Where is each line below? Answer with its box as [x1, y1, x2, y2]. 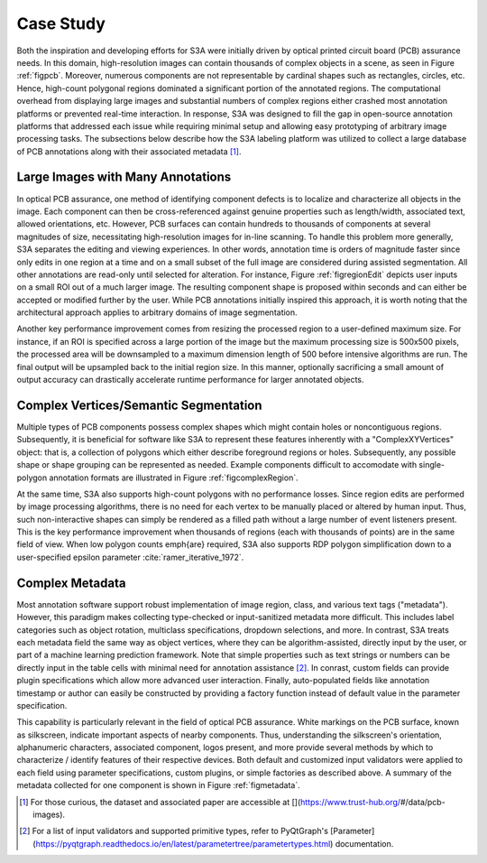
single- [418, 459, 446, 470]
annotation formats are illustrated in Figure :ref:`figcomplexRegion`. [49, 472, 299, 483]
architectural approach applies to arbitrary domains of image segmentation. [16, 307, 298, 318]
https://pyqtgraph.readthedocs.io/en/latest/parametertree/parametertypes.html [35, 838, 331, 849]
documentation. [335, 838, 394, 849]
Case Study [16, 14, 106, 33]
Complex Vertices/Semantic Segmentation [16, 397, 262, 413]
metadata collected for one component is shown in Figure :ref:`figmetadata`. [16, 780, 301, 791]
